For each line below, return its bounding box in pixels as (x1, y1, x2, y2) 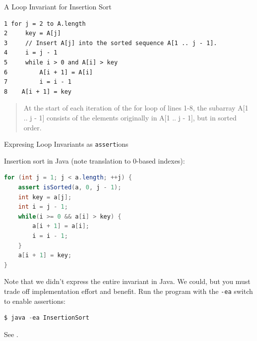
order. (23, 122, 42, 132)
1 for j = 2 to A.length (4, 20, 86, 27)
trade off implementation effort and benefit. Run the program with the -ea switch (4, 285, 253, 296)
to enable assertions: (4, 295, 65, 306)
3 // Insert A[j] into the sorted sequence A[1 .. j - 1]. (4, 39, 217, 47)
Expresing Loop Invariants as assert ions (4, 139, 128, 149)
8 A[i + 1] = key (4, 88, 72, 95)
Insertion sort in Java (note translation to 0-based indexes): (4, 155, 185, 166)
